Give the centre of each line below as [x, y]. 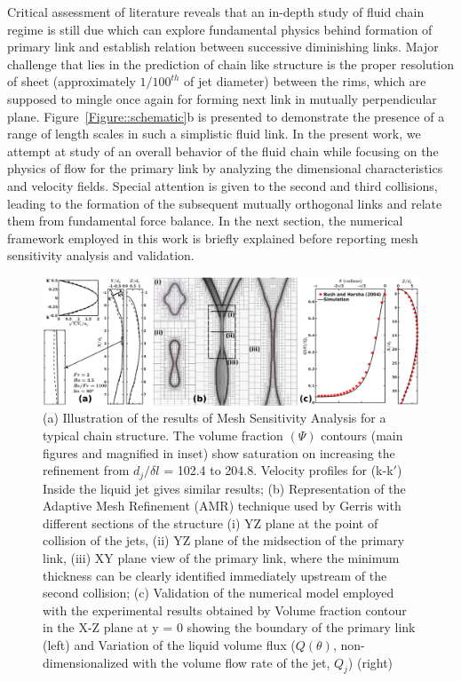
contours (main [362, 436]
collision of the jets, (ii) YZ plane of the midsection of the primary [224, 540]
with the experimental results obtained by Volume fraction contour [225, 610]
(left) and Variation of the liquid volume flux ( [169, 645]
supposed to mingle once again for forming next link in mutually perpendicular [222, 98]
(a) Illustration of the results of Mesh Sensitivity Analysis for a [215, 418]
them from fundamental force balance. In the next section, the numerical [205, 221]
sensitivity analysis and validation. [101, 255]
